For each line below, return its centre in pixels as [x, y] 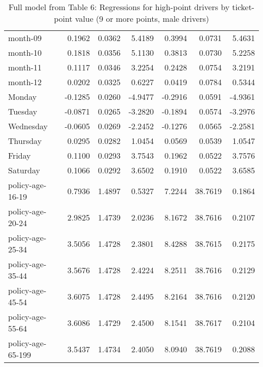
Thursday [25, 141]
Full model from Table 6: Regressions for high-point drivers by [119, 7]
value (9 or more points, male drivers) [142, 19]
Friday [19, 155]
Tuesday [23, 111]
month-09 [25, 38]
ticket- [243, 7]
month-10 [25, 52]
